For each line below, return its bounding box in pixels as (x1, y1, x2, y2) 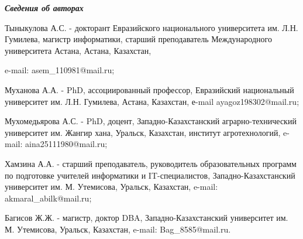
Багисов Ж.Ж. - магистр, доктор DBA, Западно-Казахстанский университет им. (5, 211, 288, 224)
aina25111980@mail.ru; (25, 138, 108, 150)
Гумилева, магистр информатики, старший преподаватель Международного (5, 33, 272, 45)
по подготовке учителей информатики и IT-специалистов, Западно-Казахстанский (5, 169, 295, 181)
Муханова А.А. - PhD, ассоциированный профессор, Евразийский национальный (5, 83, 294, 95)
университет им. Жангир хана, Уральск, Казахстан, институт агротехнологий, (5, 126, 281, 138)
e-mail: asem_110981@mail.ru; (5, 64, 115, 76)
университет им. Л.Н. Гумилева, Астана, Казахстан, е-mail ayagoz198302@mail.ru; (5, 95, 299, 107)
